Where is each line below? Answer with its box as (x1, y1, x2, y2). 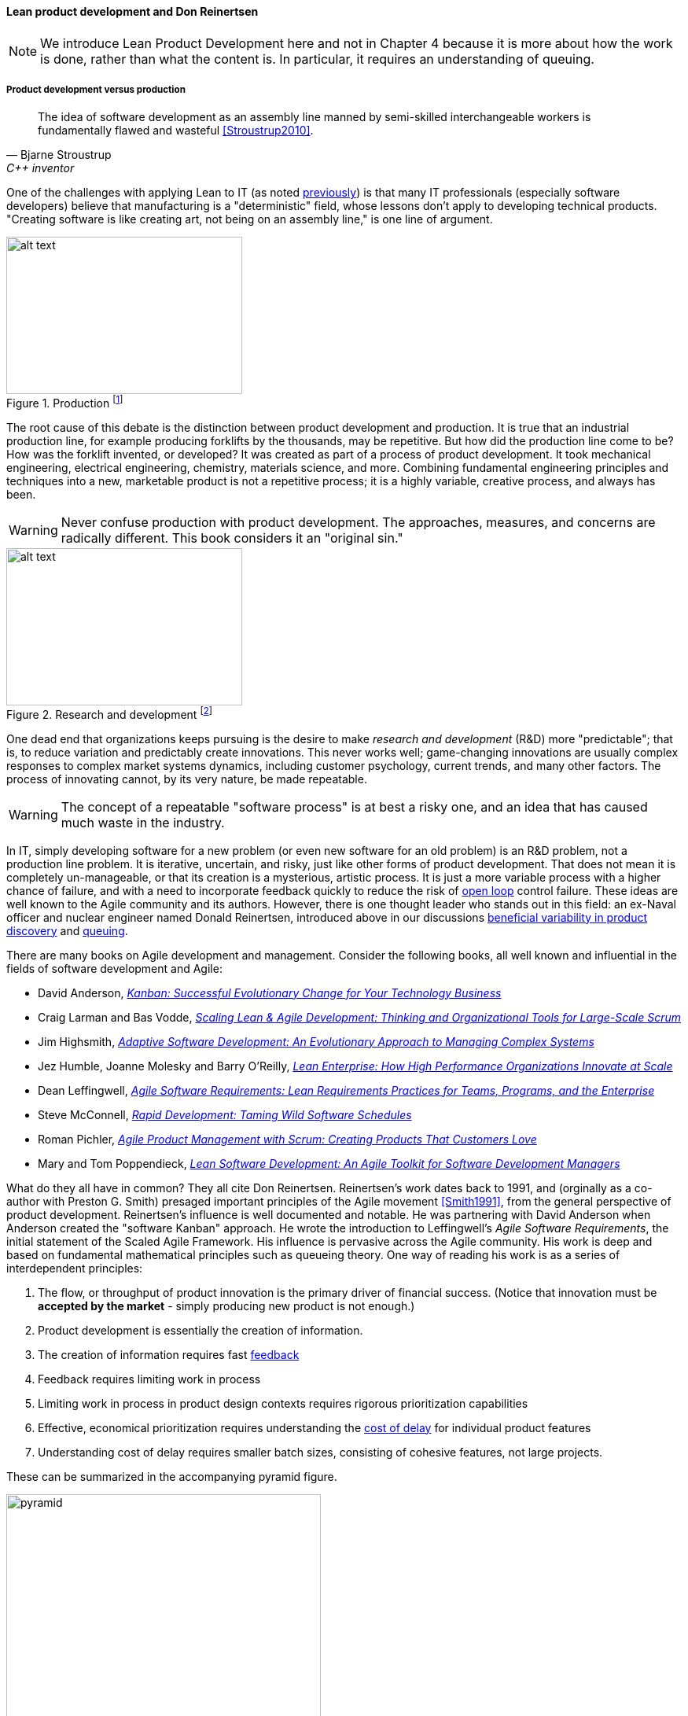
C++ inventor (6, 161, 75, 175)
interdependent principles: (6, 1261, 143, 1275)
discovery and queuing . (6, 923, 128, 937)
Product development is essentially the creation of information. (38, 1323, 363, 1337)
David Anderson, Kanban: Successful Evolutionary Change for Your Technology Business (38, 985, 502, 1000)
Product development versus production (6, 84, 186, 95)
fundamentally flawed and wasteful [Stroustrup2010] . (38, 123, 314, 138)
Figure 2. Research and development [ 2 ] (6, 705, 213, 721)
